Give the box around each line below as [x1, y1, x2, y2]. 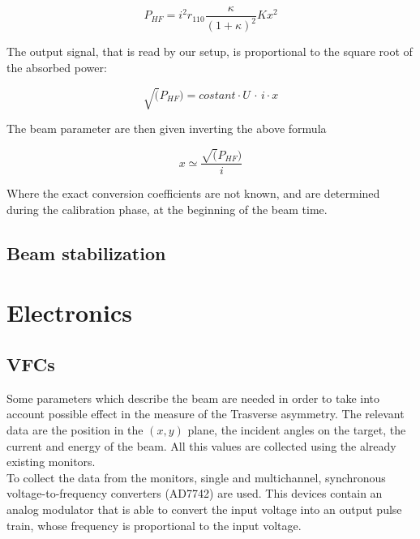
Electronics [6, 296, 132, 329]
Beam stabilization [6, 240, 166, 265]
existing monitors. [6, 453, 96, 470]
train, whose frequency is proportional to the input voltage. [6, 516, 302, 533]
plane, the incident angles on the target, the [187, 421, 406, 438]
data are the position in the [6, 421, 144, 438]
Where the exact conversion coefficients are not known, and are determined [6, 185, 380, 202]
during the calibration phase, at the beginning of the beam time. [6, 200, 328, 217]
